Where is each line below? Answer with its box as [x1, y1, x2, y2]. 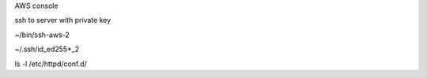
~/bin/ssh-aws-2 [14, 30, 70, 39]
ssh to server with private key [14, 16, 111, 25]
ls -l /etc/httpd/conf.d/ [14, 59, 87, 69]
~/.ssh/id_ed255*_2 [14, 44, 80, 54]
